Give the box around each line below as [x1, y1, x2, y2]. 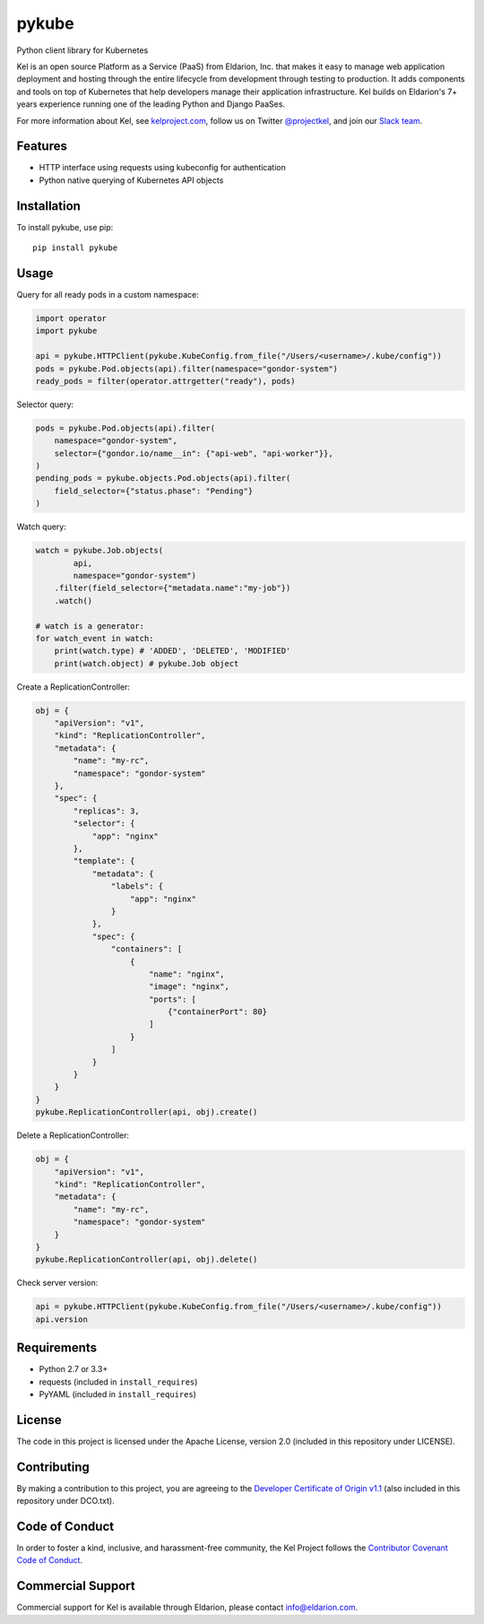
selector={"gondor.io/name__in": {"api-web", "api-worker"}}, [54, 448, 333, 458]
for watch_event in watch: [35, 633, 154, 643]
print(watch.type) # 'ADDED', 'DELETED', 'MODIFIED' [54, 646, 291, 656]
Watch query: [16, 521, 67, 533]
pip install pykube [32, 243, 118, 253]
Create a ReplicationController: [16, 682, 130, 692]
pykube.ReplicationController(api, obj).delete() [35, 1255, 258, 1264]
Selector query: [16, 399, 74, 410]
